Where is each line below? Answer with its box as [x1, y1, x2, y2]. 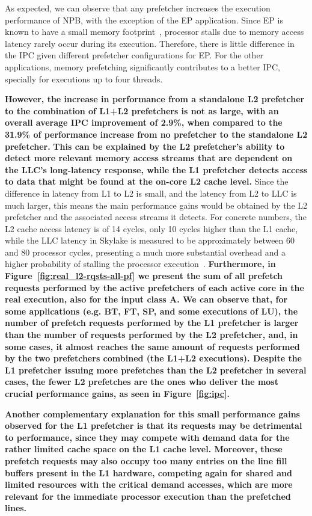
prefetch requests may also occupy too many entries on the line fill [5, 454, 287, 467]
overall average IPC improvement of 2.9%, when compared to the [5, 116, 283, 129]
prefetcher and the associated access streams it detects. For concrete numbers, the [5, 210, 307, 223]
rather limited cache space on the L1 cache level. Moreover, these [5, 443, 283, 455]
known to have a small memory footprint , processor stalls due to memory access [5, 25, 304, 38]
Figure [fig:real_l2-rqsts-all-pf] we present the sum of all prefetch [5, 269, 283, 282]
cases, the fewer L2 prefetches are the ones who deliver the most [5, 375, 278, 388]
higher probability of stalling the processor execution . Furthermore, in [5, 257, 276, 270]
